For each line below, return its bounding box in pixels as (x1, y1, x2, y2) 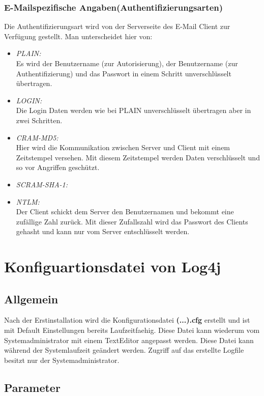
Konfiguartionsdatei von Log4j (4, 256, 221, 277)
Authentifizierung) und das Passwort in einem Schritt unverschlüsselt (16, 68, 231, 78)
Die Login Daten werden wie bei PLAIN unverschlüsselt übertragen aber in (16, 105, 251, 116)
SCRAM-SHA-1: (16, 179, 68, 189)
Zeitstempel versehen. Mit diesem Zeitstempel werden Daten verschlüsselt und (16, 152, 260, 162)
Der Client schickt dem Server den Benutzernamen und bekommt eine (16, 206, 234, 217)
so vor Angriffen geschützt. (16, 162, 100, 173)
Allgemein (4, 291, 58, 306)
